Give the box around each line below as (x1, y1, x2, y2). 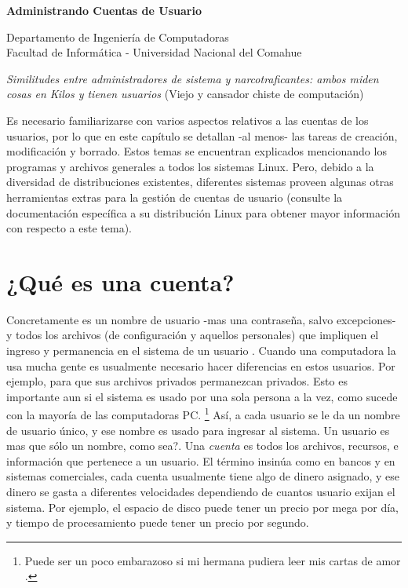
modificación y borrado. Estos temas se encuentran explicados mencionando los (6, 143, 387, 159)
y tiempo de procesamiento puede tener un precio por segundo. (6, 514, 309, 531)
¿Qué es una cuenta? (6, 265, 235, 298)
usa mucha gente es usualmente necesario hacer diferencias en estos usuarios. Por (6, 357, 395, 374)
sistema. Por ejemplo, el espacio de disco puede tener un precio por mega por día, (6, 499, 399, 515)
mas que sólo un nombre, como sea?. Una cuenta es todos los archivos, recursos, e (6, 437, 399, 454)
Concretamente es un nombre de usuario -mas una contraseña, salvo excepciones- (6, 311, 396, 327)
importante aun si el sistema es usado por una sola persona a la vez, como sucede (6, 388, 398, 404)
